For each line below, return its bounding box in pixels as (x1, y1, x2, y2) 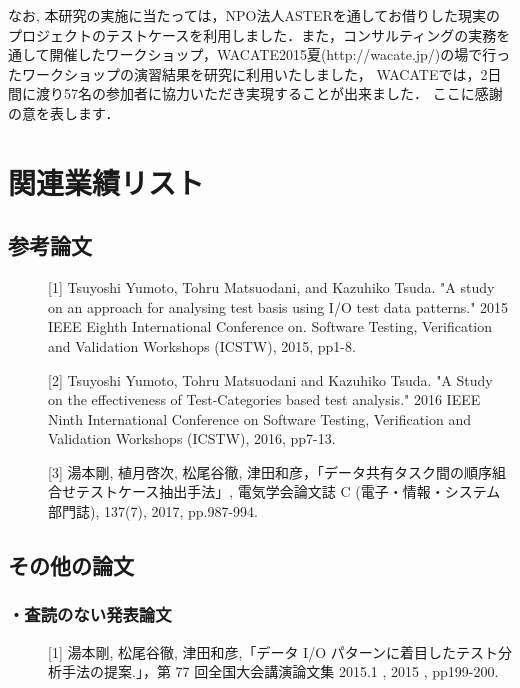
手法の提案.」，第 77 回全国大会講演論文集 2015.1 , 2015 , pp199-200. (61, 661, 499, 682)
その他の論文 (8, 550, 134, 581)
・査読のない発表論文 (8, 602, 172, 627)
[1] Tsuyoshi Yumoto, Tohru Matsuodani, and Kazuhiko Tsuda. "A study (48, 277, 495, 298)
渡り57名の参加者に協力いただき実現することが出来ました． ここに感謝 (35, 83, 503, 104)
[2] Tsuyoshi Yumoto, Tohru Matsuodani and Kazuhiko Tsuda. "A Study (48, 369, 493, 390)
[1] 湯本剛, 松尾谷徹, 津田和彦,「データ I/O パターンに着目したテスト (48, 641, 499, 662)
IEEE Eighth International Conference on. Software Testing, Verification (48, 316, 493, 337)
